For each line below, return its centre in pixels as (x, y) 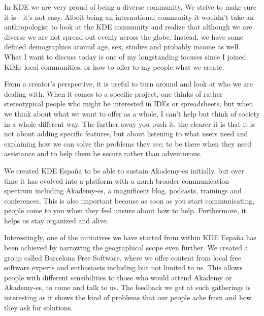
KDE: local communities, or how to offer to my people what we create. (114, 66)
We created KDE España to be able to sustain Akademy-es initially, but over (124, 170)
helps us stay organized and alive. (56, 220)
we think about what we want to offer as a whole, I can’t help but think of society (132, 113)
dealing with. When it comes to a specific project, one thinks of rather (113, 93)
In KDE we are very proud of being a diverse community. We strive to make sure (130, 7)
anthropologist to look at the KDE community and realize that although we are (128, 27)
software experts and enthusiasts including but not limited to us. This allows (123, 267)
